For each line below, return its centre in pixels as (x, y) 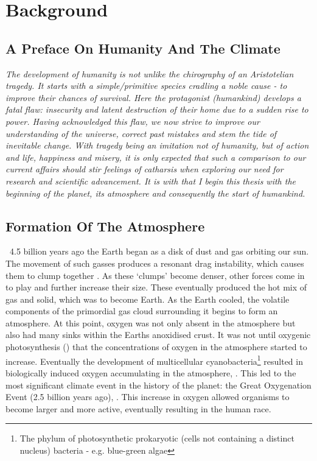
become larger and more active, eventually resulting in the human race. (138, 408)
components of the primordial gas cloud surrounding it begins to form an (142, 311)
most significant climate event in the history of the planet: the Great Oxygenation (158, 385)
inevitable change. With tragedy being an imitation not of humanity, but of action (157, 145)
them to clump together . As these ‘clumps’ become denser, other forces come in (155, 275)
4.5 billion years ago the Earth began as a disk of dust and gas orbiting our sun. (159, 251)
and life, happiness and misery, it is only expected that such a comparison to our (156, 157)
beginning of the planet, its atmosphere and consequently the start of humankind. (155, 193)
